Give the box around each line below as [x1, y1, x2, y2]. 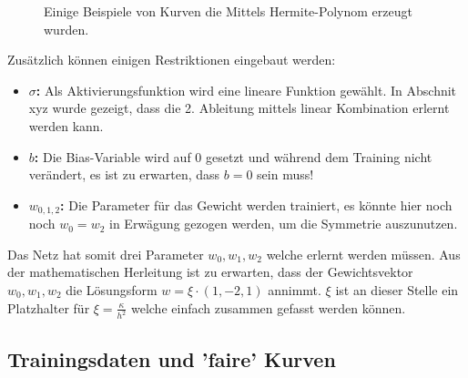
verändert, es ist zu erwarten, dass [28, 165, 220, 184]
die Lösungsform [66, 280, 158, 299]
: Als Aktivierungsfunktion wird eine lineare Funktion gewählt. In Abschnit [36, 80, 457, 99]
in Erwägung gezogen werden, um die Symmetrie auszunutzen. [109, 214, 458, 233]
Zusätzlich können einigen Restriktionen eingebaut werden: [7, 50, 336, 69]
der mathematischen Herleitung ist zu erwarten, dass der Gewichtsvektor [7, 262, 413, 281]
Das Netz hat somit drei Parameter [7, 244, 204, 263]
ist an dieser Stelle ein [335, 280, 459, 299]
